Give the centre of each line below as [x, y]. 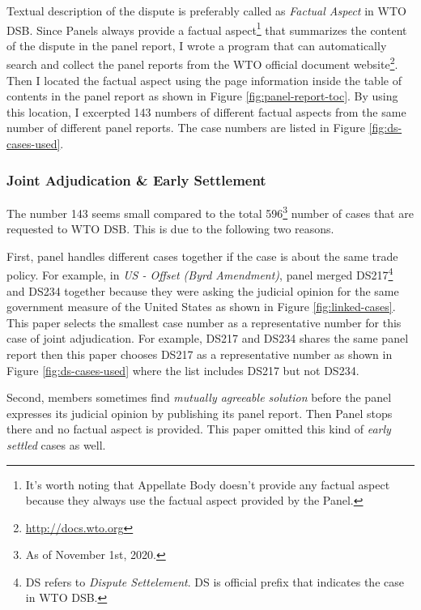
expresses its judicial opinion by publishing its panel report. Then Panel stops [200, 413]
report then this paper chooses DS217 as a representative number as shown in [200, 354]
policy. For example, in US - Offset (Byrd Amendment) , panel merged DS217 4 [200, 273]
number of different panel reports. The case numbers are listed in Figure [186, 128]
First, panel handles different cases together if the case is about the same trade [202, 256]
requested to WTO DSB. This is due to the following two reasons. [170, 229]
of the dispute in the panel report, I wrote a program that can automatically [197, 45]
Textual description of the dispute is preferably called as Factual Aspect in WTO [206, 11]
